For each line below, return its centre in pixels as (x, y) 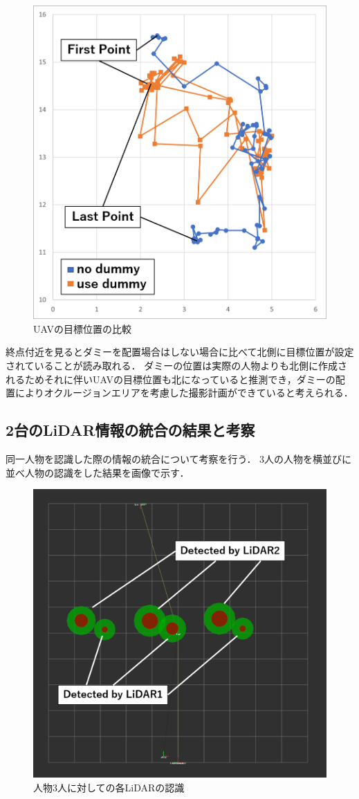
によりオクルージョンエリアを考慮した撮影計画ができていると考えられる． (184, 393)
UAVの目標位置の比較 (82, 328)
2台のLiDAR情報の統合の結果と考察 (130, 430)
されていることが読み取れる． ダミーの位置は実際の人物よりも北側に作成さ (176, 366)
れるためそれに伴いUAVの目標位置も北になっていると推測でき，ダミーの (171, 379)
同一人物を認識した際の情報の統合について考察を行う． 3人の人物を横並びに (179, 459)
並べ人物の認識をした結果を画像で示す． (98, 472)
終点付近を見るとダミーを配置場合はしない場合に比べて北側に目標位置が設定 (180, 352)
